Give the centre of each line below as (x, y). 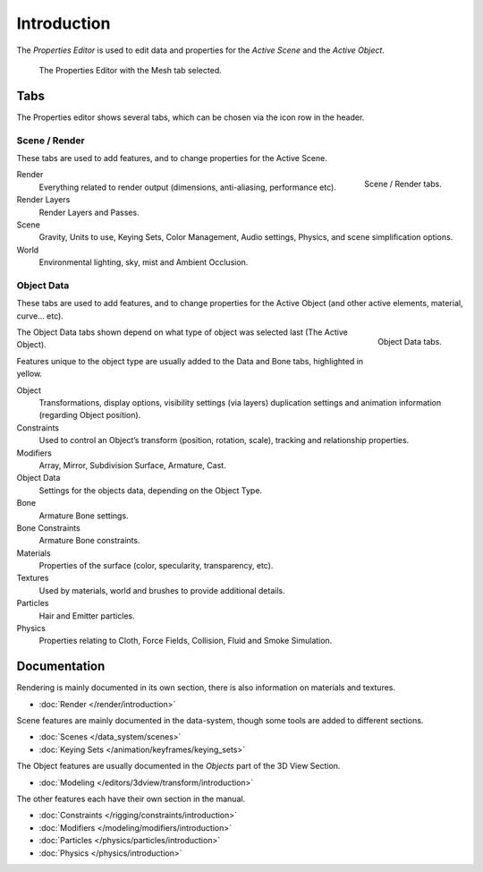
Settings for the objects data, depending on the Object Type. (151, 490)
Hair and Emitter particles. (87, 616)
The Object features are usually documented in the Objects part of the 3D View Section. (178, 766)
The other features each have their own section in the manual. (131, 799)
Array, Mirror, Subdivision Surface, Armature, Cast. (133, 465)
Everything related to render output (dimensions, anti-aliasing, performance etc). (188, 187)
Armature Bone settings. (84, 516)
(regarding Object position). (90, 415)
